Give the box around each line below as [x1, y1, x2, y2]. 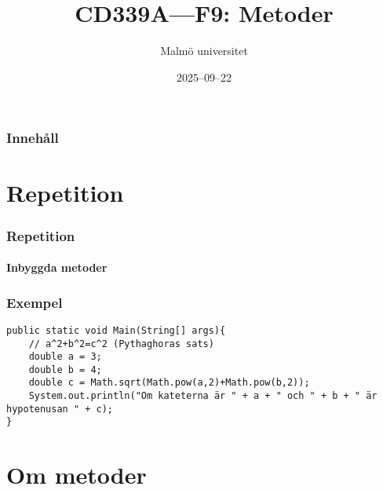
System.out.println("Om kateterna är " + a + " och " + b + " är [28, 390, 378, 402]
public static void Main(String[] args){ [6, 324, 226, 336]
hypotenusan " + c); [6, 403, 114, 415]
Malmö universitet [160, 42, 248, 59]
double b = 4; [28, 364, 102, 375]
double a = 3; [28, 351, 102, 363]
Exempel [6, 292, 63, 312]
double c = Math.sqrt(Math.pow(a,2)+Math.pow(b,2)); [28, 377, 310, 389]
